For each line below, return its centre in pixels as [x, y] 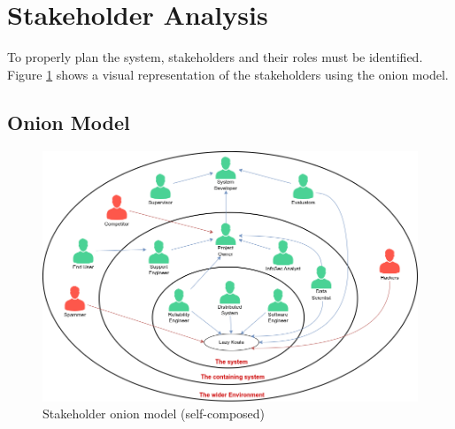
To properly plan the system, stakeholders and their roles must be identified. [215, 57]
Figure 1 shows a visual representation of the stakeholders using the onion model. [228, 74]
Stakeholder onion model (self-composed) [154, 414]
